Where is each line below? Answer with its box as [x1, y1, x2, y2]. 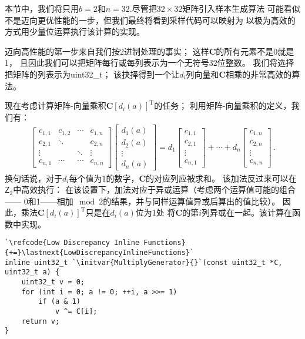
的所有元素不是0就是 [216, 45, 294, 57]
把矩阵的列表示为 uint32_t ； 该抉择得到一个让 [5, 68, 180, 80]
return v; [21, 317, 60, 325]
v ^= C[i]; [55, 307, 98, 316]
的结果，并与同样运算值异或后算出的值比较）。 [103, 194, 280, 207]
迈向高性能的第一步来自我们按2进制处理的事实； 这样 [5, 45, 209, 57]
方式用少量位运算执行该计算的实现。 [5, 25, 145, 38]
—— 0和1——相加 [5, 194, 73, 207]
